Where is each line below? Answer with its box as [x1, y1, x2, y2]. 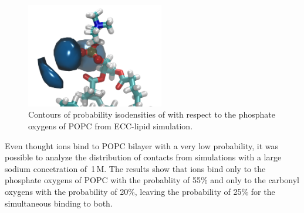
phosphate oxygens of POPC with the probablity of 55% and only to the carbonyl [5, 174, 299, 186]
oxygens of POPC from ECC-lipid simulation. [28, 120, 193, 132]
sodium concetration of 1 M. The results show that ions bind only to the [5, 162, 266, 174]
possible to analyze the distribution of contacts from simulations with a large [5, 151, 282, 163]
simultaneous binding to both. [5, 197, 113, 209]
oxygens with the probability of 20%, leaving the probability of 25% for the [5, 185, 275, 197]
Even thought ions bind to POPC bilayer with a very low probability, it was [5, 139, 279, 152]
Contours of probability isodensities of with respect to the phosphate [28, 108, 275, 121]
